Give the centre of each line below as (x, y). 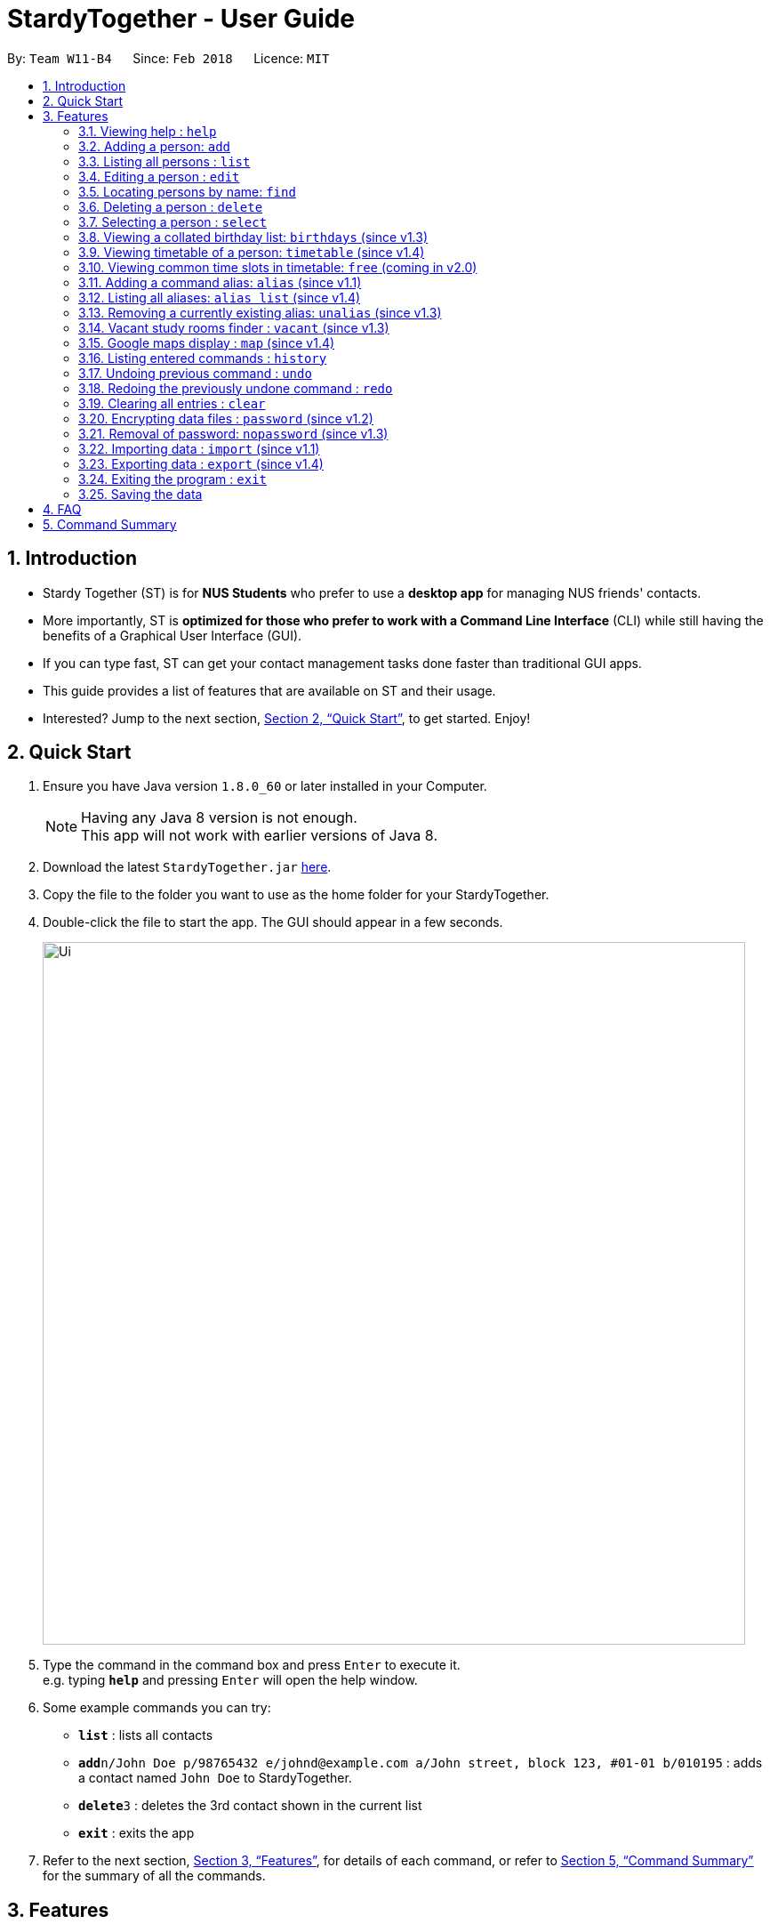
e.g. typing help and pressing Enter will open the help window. (230, 1680)
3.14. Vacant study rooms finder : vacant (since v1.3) (234, 327)
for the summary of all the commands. (154, 1876)
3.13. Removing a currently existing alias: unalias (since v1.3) (260, 312)
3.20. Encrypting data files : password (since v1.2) (226, 418)
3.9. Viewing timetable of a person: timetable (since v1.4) (252, 252)
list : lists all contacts (146, 1735)
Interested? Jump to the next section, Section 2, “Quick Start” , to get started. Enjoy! (287, 718)
